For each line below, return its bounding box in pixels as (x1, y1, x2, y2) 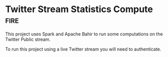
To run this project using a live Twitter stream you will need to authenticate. (5, 46, 161, 52)
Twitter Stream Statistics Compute (5, 4, 153, 15)
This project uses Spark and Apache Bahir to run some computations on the (5, 31, 163, 37)
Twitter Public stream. (5, 36, 51, 42)
